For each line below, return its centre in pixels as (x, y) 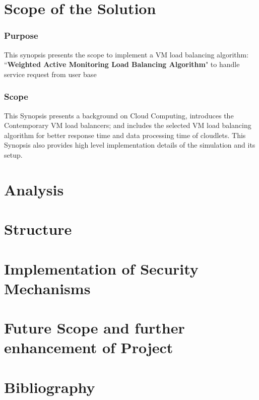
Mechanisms (47, 288)
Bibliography (50, 387)
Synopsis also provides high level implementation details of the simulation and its (130, 145)
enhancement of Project (89, 347)
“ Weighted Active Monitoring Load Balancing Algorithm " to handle (122, 64)
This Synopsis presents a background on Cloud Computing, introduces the (119, 115)
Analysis (34, 189)
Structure (38, 229)
